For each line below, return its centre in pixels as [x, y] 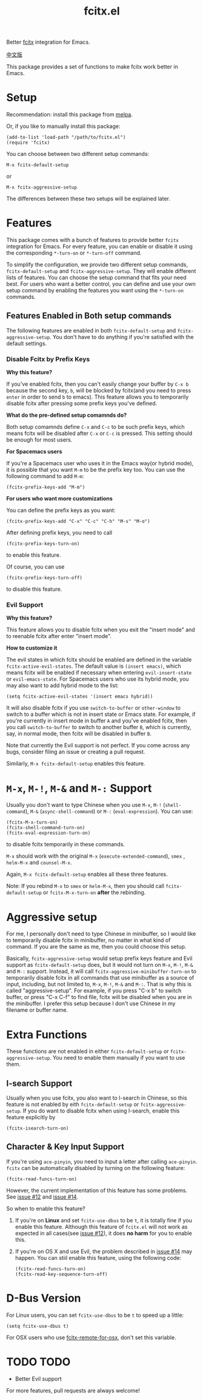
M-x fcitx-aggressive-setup [42, 187]
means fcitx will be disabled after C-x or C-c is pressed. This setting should [99, 433]
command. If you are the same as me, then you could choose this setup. [96, 947]
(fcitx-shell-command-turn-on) [46, 828]
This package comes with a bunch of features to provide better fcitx [92, 240]
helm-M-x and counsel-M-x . [39, 863]
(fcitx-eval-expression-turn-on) [48, 833]
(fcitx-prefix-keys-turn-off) [45, 578]
